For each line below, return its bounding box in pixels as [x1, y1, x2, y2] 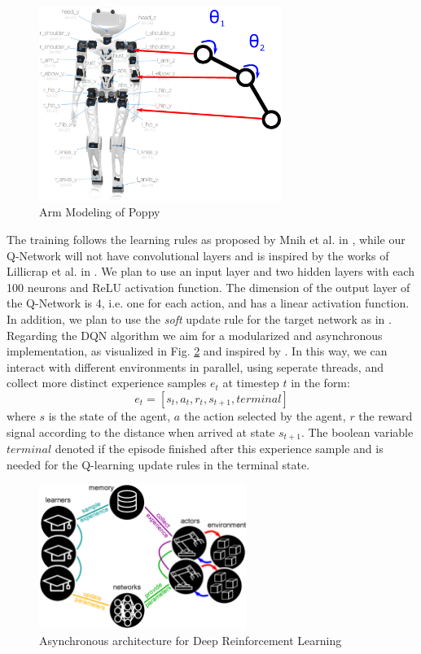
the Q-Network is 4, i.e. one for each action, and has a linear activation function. [7, 294, 410, 312]
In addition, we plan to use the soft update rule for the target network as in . [7, 310, 392, 327]
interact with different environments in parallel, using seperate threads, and [7, 358, 384, 375]
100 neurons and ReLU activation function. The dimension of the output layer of [7, 278, 410, 295]
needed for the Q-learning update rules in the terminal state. [7, 456, 310, 473]
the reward [358, 407, 413, 424]
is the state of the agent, [48, 407, 171, 424]
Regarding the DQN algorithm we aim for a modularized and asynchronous [7, 326, 383, 343]
